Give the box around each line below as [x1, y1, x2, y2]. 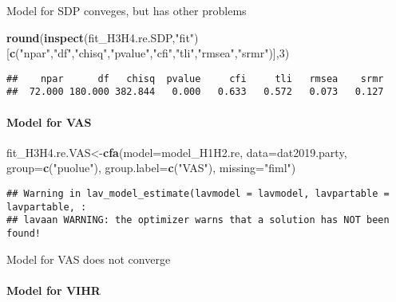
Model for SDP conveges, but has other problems [6, 2, 247, 18]
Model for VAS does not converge [6, 250, 171, 267]
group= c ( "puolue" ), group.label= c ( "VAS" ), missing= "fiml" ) [6, 159, 296, 176]
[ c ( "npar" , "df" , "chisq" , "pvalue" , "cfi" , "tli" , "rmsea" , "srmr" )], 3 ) [6, 45, 290, 61]
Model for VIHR [6, 281, 101, 298]
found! [6, 228, 41, 240]
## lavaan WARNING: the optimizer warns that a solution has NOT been [6, 214, 390, 226]
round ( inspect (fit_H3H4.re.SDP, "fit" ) [6, 29, 199, 45]
